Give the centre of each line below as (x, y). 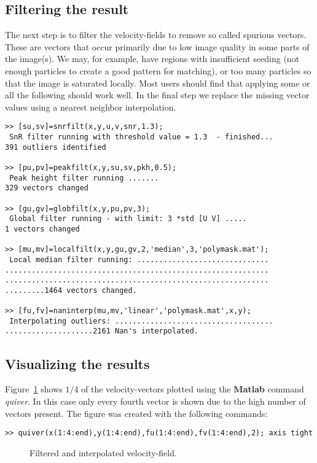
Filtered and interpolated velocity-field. (103, 452)
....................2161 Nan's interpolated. (102, 331)
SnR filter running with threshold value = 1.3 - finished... (141, 137)
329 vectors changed (47, 188)
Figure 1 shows (34, 389)
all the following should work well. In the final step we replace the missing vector (157, 95)
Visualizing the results (77, 363)
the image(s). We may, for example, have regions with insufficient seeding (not (152, 59)
